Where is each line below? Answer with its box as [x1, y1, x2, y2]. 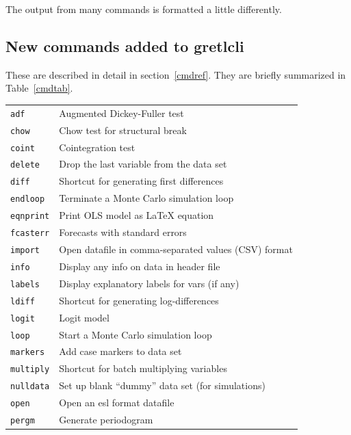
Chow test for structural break [59, 122, 187, 137]
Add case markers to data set [59, 344, 182, 358]
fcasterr [10, 228, 50, 239]
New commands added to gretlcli [5, 35, 244, 56]
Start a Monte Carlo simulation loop [59, 327, 212, 341]
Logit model [59, 310, 109, 324]
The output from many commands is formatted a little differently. [5, 2, 282, 16]
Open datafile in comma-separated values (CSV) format [59, 242, 293, 256]
